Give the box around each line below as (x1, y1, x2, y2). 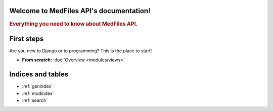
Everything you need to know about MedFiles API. (9, 20, 138, 27)
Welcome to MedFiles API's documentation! (9, 7, 151, 15)
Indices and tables (9, 70, 69, 79)
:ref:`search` (22, 97, 48, 103)
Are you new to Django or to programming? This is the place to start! (9, 48, 152, 54)
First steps (9, 34, 44, 43)
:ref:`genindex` (22, 83, 53, 89)
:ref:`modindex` (22, 90, 54, 96)
